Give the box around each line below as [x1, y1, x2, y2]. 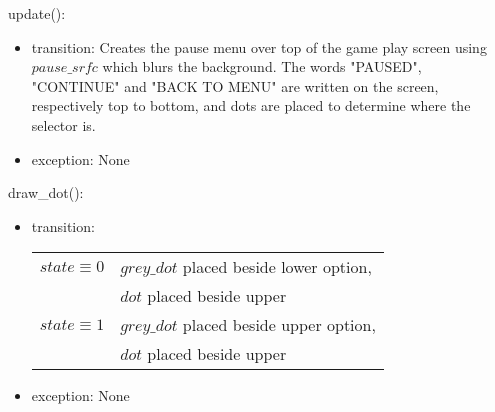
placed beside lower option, [182, 255, 372, 279]
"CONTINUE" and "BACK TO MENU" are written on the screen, [31, 75, 439, 96]
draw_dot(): [8, 182, 84, 203]
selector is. [31, 114, 96, 135]
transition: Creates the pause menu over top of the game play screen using [31, 36, 487, 57]
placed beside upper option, [182, 313, 376, 337]
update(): [8, 3, 66, 23]
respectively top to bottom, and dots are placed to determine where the [31, 95, 471, 116]
